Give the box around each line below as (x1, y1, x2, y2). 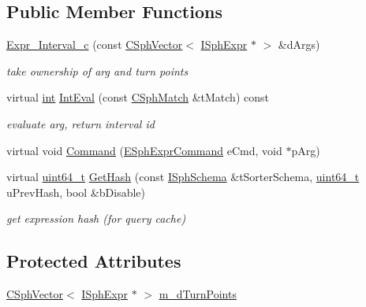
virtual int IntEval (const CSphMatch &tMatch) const (6, 89, 269, 105)
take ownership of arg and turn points (6, 62, 189, 79)
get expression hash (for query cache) (6, 210, 186, 227)
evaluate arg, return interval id (6, 115, 155, 131)
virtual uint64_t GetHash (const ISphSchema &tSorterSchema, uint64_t (6, 168, 360, 185)
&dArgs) (278, 36, 320, 53)
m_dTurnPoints (159, 286, 237, 302)
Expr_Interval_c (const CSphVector (6, 36, 183, 53)
